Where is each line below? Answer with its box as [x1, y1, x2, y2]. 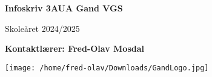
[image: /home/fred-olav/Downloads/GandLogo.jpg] [5, 63, 209, 72]
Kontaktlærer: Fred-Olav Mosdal [5, 42, 144, 55]
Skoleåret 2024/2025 [5, 22, 80, 34]
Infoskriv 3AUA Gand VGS [5, 2, 123, 14]
